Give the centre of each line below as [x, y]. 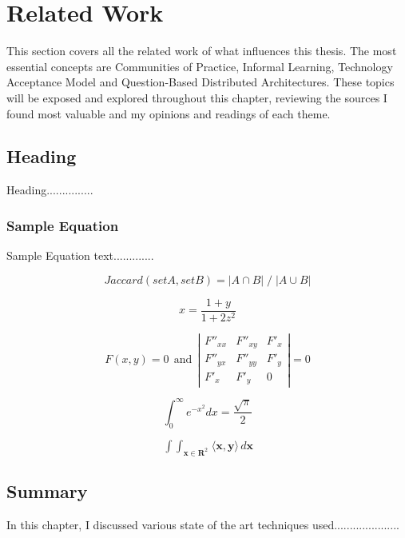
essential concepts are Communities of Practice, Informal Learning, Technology [200, 66]
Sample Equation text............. [80, 255]
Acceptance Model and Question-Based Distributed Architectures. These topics [201, 82]
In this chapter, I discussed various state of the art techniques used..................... [203, 524]
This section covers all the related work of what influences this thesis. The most [202, 51]
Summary [47, 490]
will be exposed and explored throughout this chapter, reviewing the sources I [197, 97]
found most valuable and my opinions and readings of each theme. [169, 113]
